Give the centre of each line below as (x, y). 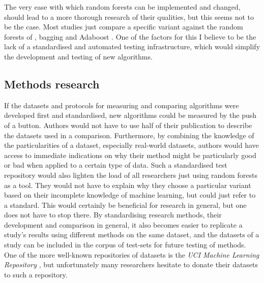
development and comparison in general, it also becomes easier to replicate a (123, 224)
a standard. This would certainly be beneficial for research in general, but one (125, 205)
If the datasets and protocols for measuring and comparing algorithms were (122, 105)
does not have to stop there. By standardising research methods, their (113, 215)
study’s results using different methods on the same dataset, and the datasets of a (132, 234)
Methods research (52, 84)
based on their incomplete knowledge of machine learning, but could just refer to (130, 195)
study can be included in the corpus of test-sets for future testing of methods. (125, 245)
